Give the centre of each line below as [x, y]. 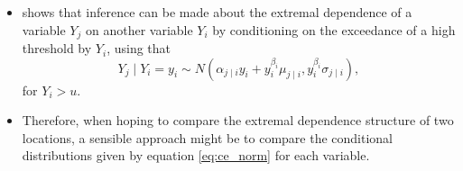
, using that [139, 48]
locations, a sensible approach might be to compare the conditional [207, 137]
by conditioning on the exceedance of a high [334, 29]
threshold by [57, 48]
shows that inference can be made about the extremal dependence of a [217, 12]
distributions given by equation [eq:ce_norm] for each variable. [196, 155]
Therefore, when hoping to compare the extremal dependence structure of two [238, 120]
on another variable [139, 29]
